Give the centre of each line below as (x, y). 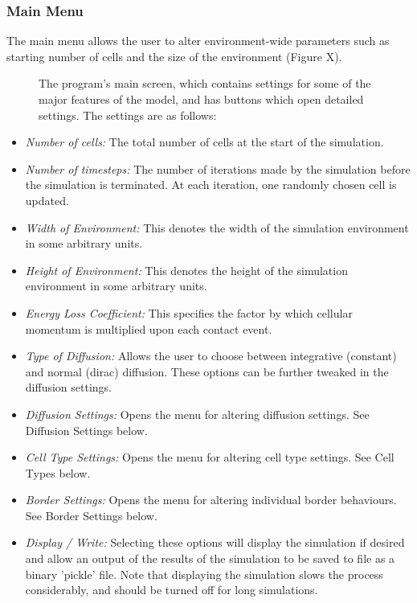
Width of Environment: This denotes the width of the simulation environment (217, 227)
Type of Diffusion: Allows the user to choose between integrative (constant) (211, 356)
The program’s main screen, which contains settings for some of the (205, 83)
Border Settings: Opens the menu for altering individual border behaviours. (211, 500)
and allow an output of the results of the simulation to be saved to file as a (210, 558)
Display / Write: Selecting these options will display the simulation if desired (215, 542)
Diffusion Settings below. (86, 430)
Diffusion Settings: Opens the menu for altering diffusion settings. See (197, 414)
